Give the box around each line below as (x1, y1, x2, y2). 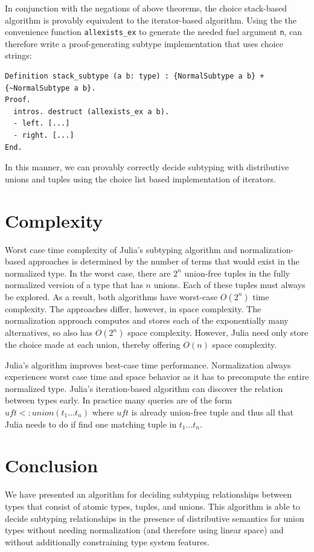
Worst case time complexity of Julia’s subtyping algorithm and (5, 243, 237, 255)
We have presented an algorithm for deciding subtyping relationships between (5, 488, 292, 501)
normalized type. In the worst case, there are (5, 266, 171, 279)
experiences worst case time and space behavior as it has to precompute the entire (5, 370, 309, 383)
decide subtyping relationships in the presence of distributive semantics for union (5, 512, 304, 524)
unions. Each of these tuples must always (153, 278, 306, 291)
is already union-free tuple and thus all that (131, 406, 293, 419)
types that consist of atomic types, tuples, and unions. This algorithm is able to (5, 499, 300, 512)
